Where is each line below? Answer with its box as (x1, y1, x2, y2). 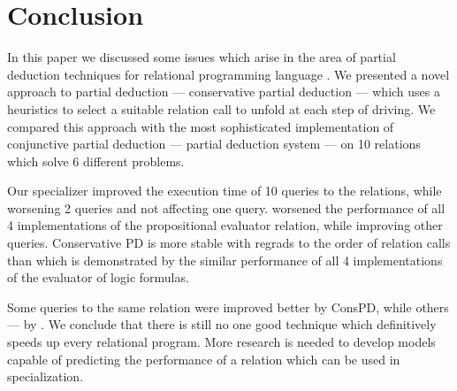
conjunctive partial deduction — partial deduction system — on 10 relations (7, 134, 421, 153)
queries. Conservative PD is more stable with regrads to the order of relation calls (7, 234, 451, 252)
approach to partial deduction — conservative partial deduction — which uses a (7, 82, 441, 101)
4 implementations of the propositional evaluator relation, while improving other (7, 216, 443, 234)
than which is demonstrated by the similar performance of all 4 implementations (7, 250, 443, 269)
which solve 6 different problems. (7, 151, 185, 170)
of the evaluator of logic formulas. (7, 268, 189, 287)
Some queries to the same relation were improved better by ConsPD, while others (7, 297, 449, 316)
